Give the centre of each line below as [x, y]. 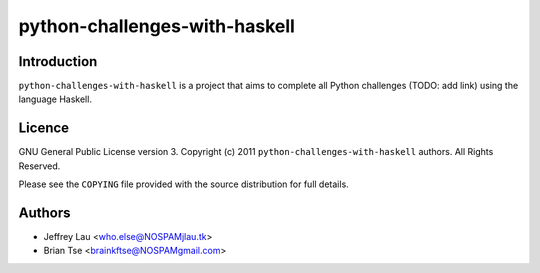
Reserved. [39, 166]
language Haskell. [55, 99]
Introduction [58, 61]
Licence [44, 128]
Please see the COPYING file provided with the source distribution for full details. [183, 184]
